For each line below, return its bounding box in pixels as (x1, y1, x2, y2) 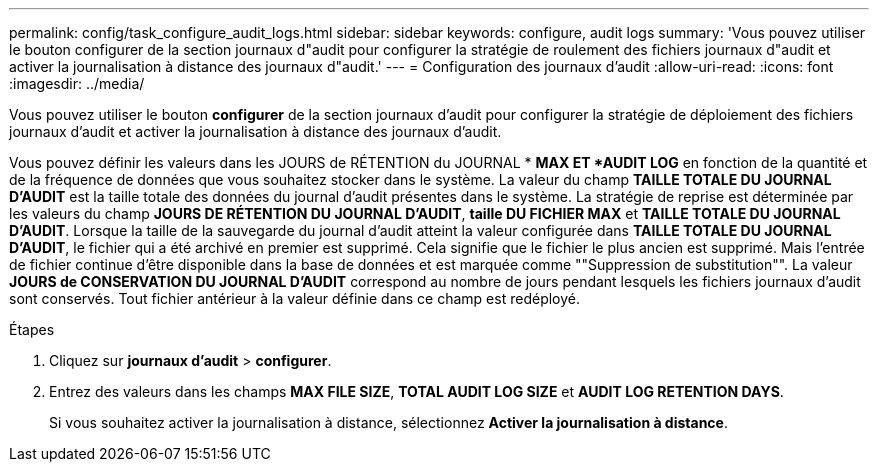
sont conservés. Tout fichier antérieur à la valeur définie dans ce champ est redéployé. (9, 290, 580, 307)
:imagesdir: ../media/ (9, 75, 145, 92)
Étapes (9, 321, 55, 338)
